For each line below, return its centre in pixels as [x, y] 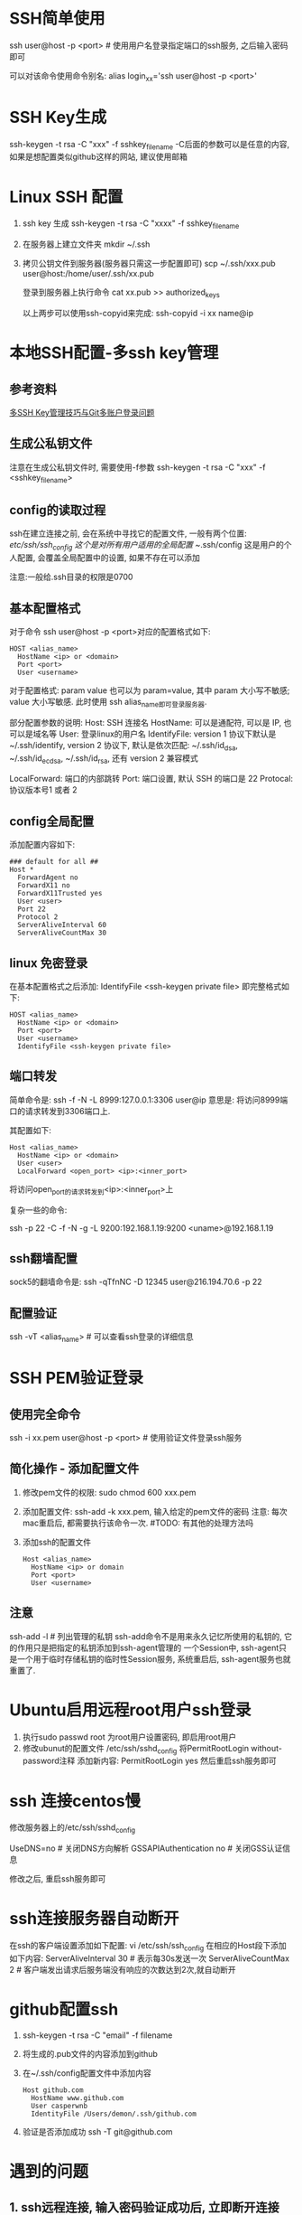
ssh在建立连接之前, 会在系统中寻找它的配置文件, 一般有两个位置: [128, 533]
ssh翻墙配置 [44, 1258]
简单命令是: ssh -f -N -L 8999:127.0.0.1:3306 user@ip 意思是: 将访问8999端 [149, 1100]
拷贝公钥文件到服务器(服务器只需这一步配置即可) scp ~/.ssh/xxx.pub [149, 264]
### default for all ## [54, 862]
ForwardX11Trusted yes [60, 894]
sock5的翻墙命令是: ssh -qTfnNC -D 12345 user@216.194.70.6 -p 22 [136, 1282]
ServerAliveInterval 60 [62, 925]
